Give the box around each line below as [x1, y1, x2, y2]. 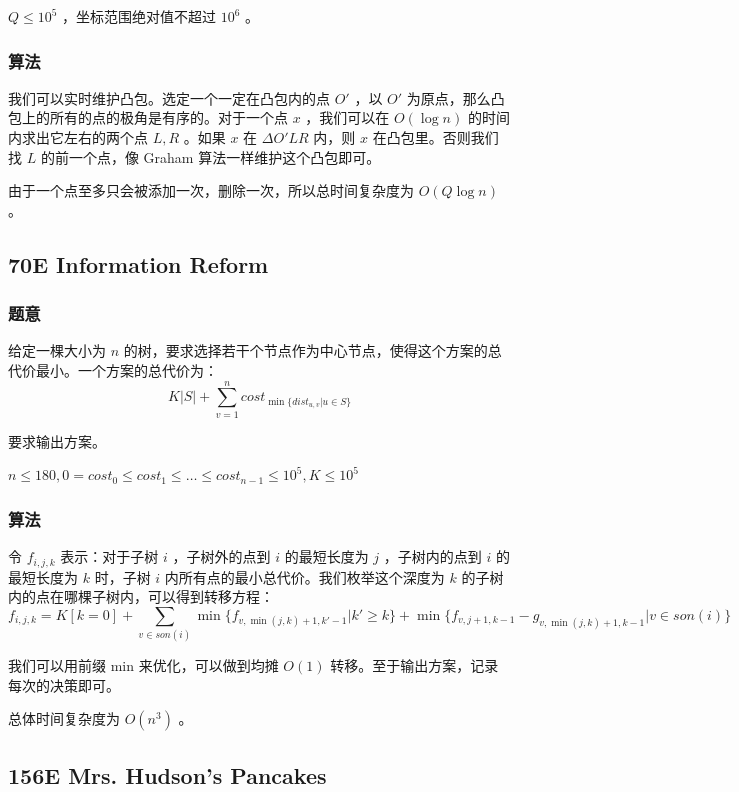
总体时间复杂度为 [8, 708, 120, 729]
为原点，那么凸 [406, 87, 505, 108]
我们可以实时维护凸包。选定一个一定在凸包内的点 [8, 87, 330, 108]
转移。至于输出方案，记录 [330, 655, 499, 676]
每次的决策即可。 [8, 674, 120, 695]
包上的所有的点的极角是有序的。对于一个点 [8, 107, 288, 128]
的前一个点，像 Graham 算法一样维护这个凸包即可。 [40, 146, 381, 167]
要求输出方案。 [8, 430, 106, 451]
